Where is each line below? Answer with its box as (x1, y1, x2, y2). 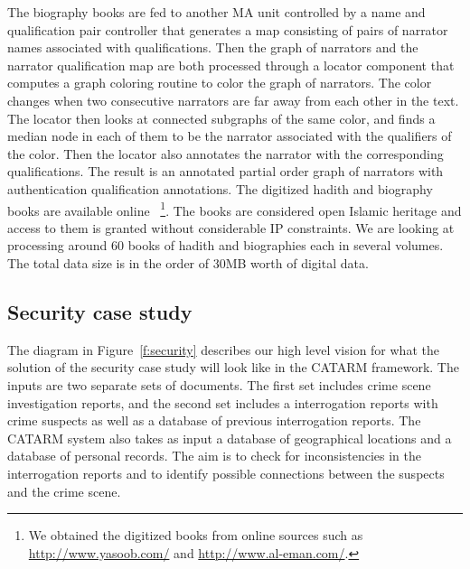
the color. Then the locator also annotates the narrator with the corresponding (7, 144, 444, 163)
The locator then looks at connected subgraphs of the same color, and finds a (7, 108, 436, 127)
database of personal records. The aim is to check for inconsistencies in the (7, 446, 421, 465)
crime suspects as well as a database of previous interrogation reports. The (7, 411, 421, 430)
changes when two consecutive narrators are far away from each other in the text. (7, 90, 459, 109)
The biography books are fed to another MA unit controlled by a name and (7, 3, 426, 21)
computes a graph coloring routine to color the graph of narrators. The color (7, 73, 432, 92)
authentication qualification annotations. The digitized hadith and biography (7, 179, 433, 198)
